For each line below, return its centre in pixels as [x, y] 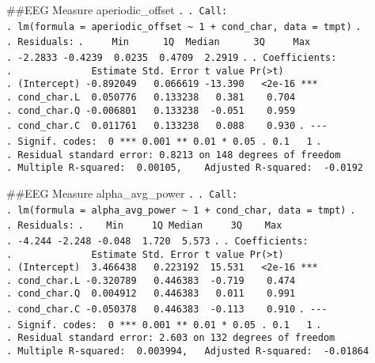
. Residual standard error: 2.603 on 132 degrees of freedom [171, 338]
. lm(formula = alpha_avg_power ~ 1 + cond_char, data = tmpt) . [181, 210]
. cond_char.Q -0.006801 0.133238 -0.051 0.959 [151, 110]
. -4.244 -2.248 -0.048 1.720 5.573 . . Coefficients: [157, 241]
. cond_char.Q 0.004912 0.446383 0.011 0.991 [151, 294]
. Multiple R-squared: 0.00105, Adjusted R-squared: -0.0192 [185, 168]
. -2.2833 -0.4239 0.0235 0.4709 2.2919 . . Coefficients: [172, 57]
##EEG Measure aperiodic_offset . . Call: [117, 9]
